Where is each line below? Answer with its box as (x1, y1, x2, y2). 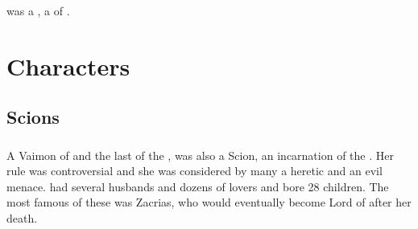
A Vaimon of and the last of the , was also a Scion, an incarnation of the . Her (6, 146, 394, 163)
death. (6, 209, 38, 226)
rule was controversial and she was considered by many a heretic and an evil (6, 162, 383, 179)
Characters (6, 49, 130, 82)
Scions (6, 104, 60, 129)
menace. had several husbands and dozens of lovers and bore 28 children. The (6, 178, 389, 194)
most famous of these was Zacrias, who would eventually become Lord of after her (6, 194, 412, 211)
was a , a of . (6, 2, 70, 18)
